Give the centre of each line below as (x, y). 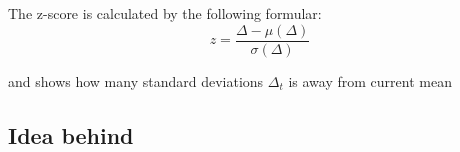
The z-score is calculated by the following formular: (165, 13)
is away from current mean (370, 80)
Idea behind (71, 134)
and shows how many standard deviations (136, 80)
